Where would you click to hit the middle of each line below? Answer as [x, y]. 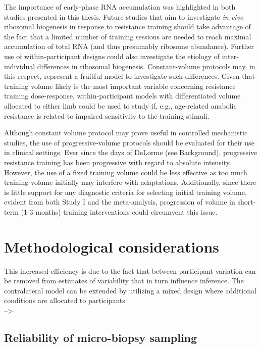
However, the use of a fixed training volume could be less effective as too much [126, 172]
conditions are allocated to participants [65, 300]
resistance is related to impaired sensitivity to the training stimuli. [107, 115]
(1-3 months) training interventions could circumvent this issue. [119, 211]
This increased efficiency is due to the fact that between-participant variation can [130, 270]
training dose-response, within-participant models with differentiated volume [122, 96]
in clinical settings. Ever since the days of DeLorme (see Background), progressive [131, 152]
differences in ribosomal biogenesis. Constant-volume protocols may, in [146, 66]
